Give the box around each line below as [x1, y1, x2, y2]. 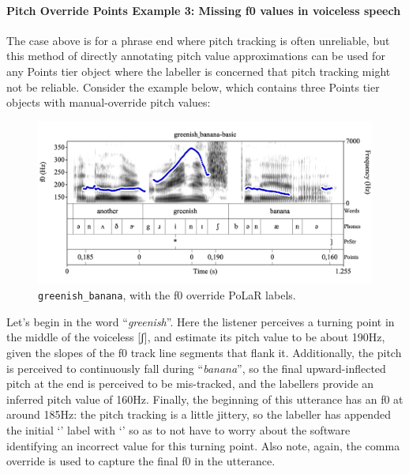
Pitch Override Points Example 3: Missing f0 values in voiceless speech [6, 2, 401, 18]
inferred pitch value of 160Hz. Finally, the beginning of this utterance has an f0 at [6, 390, 403, 407]
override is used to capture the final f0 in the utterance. [6, 453, 276, 469]
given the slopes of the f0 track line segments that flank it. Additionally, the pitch [6, 344, 402, 360]
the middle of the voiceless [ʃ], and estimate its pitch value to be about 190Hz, [6, 329, 385, 345]
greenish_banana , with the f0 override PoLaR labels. [38, 287, 296, 303]
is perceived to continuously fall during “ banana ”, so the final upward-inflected [6, 359, 386, 376]
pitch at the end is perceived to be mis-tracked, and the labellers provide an [6, 375, 374, 392]
